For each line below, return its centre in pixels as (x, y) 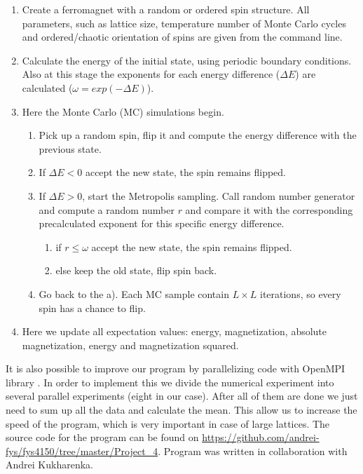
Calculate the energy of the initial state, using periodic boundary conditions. (187, 60)
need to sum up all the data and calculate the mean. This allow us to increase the (181, 410)
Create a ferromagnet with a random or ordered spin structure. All (166, 9)
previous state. (70, 148)
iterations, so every (300, 293)
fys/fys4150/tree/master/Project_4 (82, 451)
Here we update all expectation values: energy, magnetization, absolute (174, 331)
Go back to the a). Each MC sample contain (134, 293)
